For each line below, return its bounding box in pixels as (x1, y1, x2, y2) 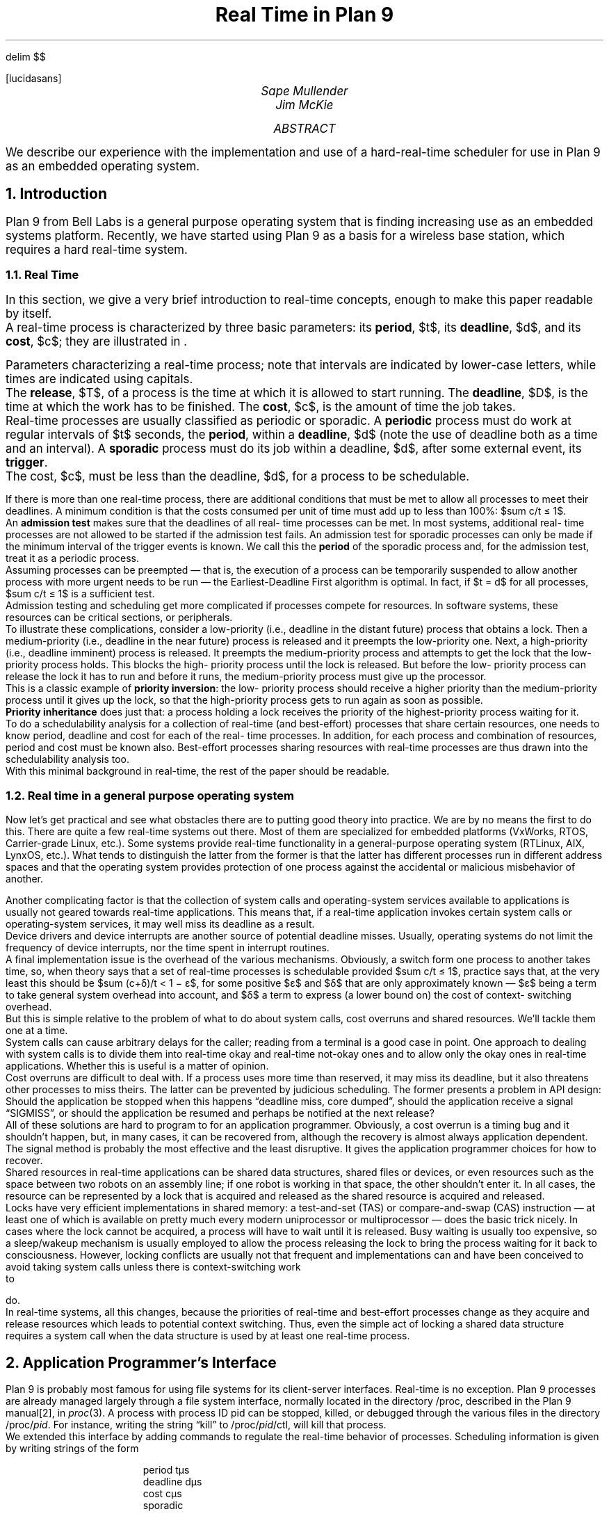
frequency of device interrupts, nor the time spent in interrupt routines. (6, 942, 330, 954)
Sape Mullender (261, 83, 348, 98)
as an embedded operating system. (6, 159, 200, 173)
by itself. (6, 307, 52, 321)
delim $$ (6, 50, 46, 63)
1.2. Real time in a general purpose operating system (6, 788, 294, 803)
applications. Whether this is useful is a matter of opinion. (6, 1060, 269, 1072)
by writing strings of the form (6, 1442, 139, 1454)
